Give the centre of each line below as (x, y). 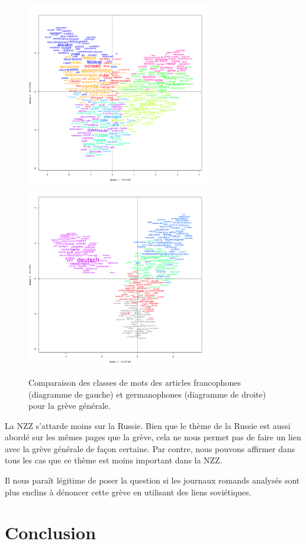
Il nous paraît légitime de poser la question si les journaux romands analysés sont (152, 480)
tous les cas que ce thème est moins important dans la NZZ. (114, 460)
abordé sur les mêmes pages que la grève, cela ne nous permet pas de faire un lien (153, 437)
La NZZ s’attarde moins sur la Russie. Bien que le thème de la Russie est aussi (148, 425)
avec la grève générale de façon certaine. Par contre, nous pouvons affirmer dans (150, 448)
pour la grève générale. (70, 406)
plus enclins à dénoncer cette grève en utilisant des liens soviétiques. (128, 492)
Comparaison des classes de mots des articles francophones (135, 382)
